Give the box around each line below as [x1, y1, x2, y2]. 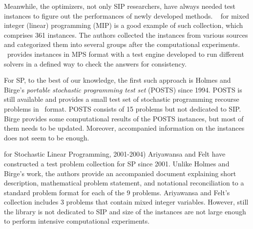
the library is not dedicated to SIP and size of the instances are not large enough [4, 206, 246, 216]
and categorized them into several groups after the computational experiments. [4, 39, 240, 49]
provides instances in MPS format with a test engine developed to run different [7, 48, 244, 59]
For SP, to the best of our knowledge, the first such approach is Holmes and [4, 75, 231, 85]
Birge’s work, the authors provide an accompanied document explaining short [4, 168, 236, 178]
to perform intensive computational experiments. [4, 216, 150, 226]
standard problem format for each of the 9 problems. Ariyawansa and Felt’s [4, 187, 230, 197]
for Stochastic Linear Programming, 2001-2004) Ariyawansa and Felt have [4, 149, 226, 159]
